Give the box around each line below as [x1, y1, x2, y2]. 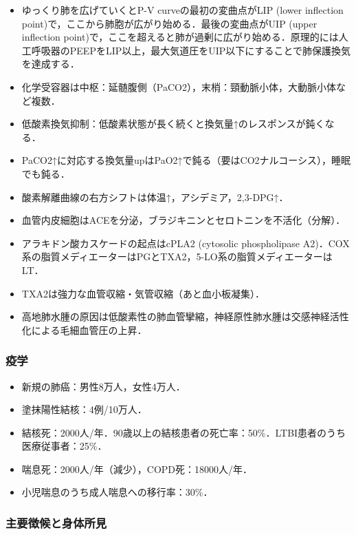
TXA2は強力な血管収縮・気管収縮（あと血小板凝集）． [21, 286, 265, 300]
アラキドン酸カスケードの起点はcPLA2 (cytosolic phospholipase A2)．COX [21, 235, 350, 250]
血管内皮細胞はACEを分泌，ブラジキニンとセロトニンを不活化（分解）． [21, 213, 346, 227]
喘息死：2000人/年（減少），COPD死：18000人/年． [21, 461, 253, 476]
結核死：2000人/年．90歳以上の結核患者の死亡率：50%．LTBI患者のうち [21, 425, 346, 439]
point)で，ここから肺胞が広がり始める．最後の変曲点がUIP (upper [21, 16, 318, 30]
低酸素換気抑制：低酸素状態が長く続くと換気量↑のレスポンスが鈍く [21, 116, 325, 131]
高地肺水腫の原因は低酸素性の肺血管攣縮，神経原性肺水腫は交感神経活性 [21, 309, 349, 324]
